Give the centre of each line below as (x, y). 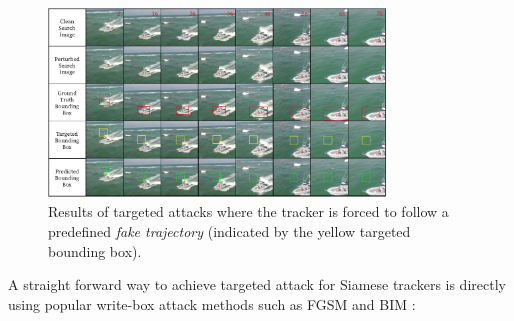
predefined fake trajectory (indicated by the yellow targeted (229, 230)
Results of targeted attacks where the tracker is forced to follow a (248, 211)
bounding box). (95, 250)
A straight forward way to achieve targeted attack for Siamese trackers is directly (257, 284)
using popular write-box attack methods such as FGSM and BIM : (212, 303)
